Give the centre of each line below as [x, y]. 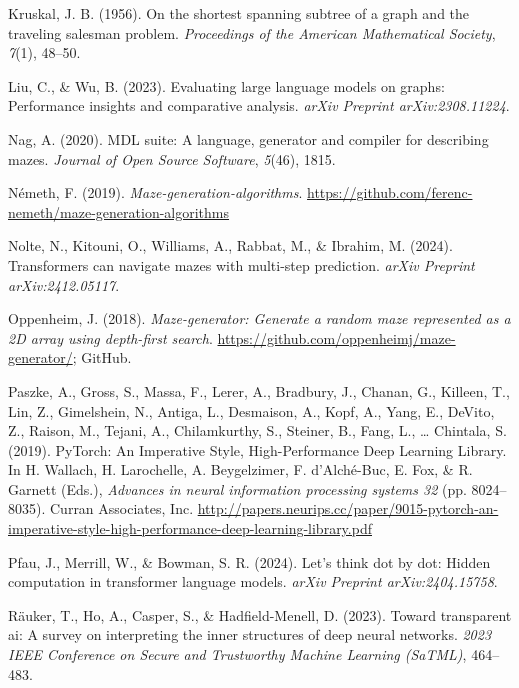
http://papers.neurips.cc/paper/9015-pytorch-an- [348, 508]
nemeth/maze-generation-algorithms [119, 211]
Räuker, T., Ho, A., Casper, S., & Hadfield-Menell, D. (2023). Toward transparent [260, 614]
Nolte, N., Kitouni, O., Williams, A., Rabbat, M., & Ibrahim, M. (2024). [230, 245]
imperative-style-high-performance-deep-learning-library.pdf [190, 528]
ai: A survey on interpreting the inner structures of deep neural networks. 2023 [250, 634]
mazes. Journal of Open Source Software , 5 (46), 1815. [172, 158]
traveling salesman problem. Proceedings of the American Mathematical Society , [252, 32]
